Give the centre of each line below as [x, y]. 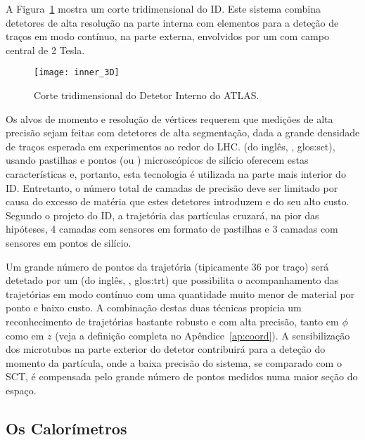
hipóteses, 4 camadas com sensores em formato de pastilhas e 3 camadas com [172, 229]
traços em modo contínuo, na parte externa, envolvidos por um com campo [167, 36]
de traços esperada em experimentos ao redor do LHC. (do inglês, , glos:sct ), [171, 146]
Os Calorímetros [66, 428]
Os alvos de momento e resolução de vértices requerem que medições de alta [169, 118]
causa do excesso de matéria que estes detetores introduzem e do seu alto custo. [178, 201]
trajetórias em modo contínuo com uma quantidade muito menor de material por [180, 293]
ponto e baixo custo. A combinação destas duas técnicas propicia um [154, 308]
